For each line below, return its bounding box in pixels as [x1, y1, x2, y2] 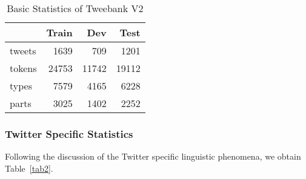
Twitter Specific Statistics [5, 126, 133, 141]
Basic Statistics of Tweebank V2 [7, 1, 144, 15]
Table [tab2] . [5, 161, 53, 174]
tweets [10, 44, 36, 57]
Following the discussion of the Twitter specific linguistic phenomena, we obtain [5, 150, 301, 163]
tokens [10, 61, 37, 75]
